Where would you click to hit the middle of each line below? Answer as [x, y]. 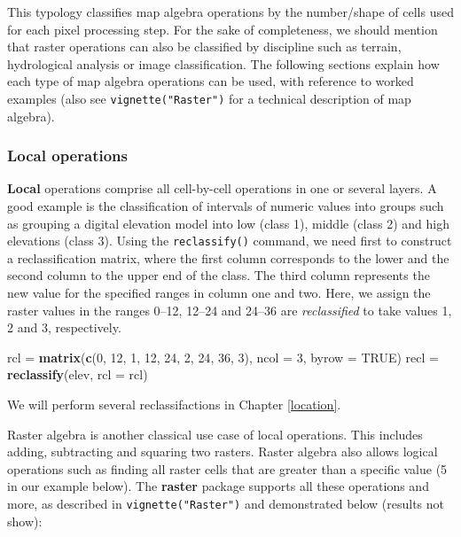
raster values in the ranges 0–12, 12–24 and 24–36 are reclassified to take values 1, [230, 310]
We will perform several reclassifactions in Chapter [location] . [174, 405]
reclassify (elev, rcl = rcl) [78, 374]
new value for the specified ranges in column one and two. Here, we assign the [219, 293]
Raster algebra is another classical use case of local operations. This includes [215, 434]
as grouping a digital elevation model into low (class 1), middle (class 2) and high [228, 223]
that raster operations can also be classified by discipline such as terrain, [204, 47]
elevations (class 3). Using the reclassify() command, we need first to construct [230, 241]
